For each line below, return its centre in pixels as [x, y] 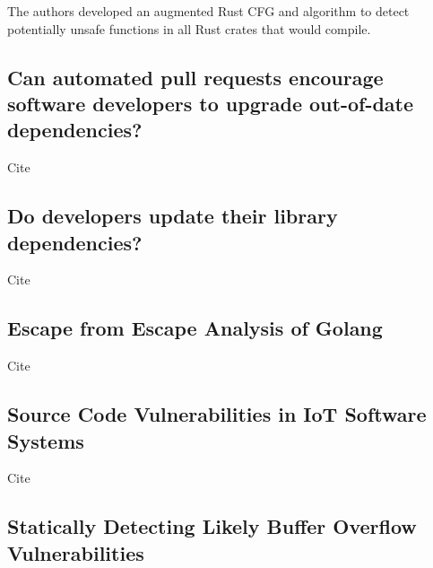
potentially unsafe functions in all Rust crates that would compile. [189, 28]
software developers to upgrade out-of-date [211, 103]
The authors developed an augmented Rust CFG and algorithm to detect [208, 11]
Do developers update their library [173, 216]
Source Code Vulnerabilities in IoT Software [217, 414]
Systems [46, 440]
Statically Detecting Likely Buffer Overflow [212, 526]
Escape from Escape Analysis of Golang [195, 328]
